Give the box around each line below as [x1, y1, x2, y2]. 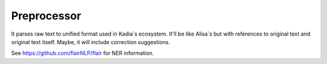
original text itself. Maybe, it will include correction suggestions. [11, 38, 171, 45]
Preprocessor [11, 9, 82, 22]
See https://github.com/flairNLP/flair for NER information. [11, 50, 154, 57]
